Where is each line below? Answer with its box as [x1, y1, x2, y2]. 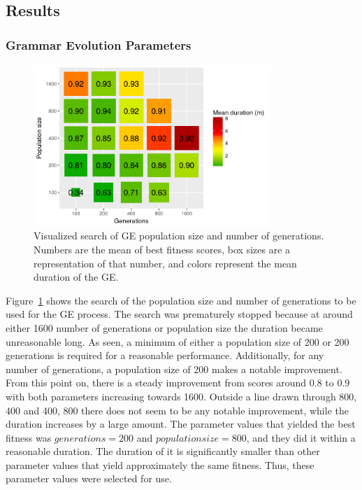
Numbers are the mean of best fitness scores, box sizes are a [34, 241, 291, 256]
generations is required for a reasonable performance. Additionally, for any [6, 348, 324, 363]
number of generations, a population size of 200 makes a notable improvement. [6, 361, 342, 376]
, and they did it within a [246, 430, 356, 444]
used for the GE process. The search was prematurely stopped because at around [6, 307, 353, 321]
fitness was [6, 430, 52, 444]
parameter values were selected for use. [6, 471, 172, 486]
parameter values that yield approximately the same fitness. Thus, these [6, 457, 314, 472]
